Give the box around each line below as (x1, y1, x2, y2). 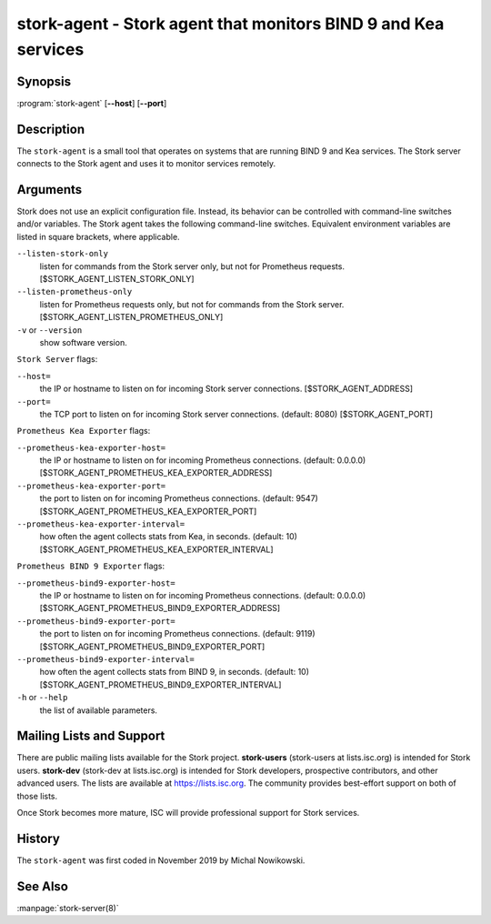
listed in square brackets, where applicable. (16, 231, 181, 242)
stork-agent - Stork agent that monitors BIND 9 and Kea (16, 14, 445, 34)
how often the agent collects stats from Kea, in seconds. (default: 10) (39, 531, 297, 542)
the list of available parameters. (39, 705, 158, 716)
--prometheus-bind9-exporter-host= (16, 577, 176, 588)
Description (16, 121, 85, 136)
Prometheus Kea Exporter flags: (16, 426, 151, 437)
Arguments (16, 182, 83, 197)
